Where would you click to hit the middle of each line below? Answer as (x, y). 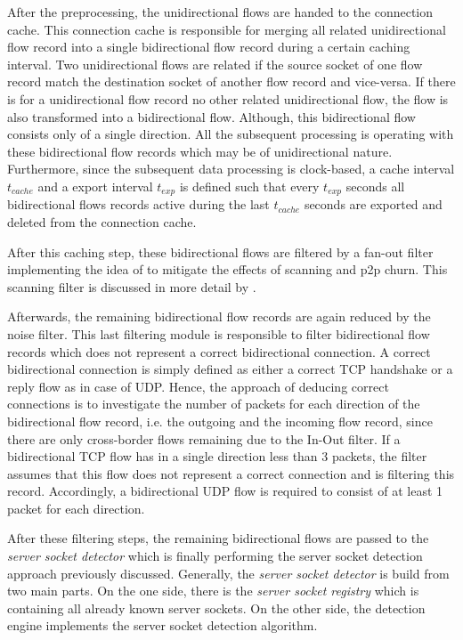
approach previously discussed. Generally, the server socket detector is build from (228, 573)
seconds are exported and (373, 204)
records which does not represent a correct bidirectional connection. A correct (219, 351)
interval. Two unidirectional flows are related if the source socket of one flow (215, 64)
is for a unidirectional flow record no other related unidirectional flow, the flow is (228, 98)
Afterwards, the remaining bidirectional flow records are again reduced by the (219, 316)
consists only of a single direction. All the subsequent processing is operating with (231, 134)
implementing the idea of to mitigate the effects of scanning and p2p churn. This (227, 269)
